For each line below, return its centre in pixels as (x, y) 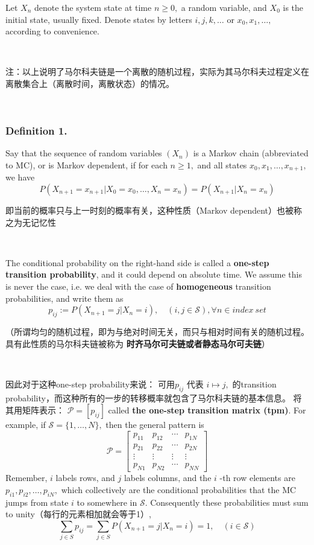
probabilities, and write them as (64, 298)
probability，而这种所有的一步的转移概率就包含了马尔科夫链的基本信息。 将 (154, 397)
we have (20, 177)
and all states (222, 164)
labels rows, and (85, 478)
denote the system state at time (93, 7)
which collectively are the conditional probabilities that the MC (179, 489)
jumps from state (37, 502)
